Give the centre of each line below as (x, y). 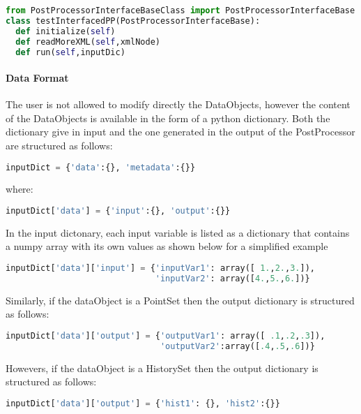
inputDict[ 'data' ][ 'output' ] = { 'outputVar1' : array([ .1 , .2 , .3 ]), (166, 336)
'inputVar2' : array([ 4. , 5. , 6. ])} (232, 278)
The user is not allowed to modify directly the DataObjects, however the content (178, 104)
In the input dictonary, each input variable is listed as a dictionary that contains (178, 232)
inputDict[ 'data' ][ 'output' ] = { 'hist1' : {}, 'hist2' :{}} (143, 403)
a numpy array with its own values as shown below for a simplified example (167, 246)
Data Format (37, 77)
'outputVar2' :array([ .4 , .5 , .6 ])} (237, 346)
